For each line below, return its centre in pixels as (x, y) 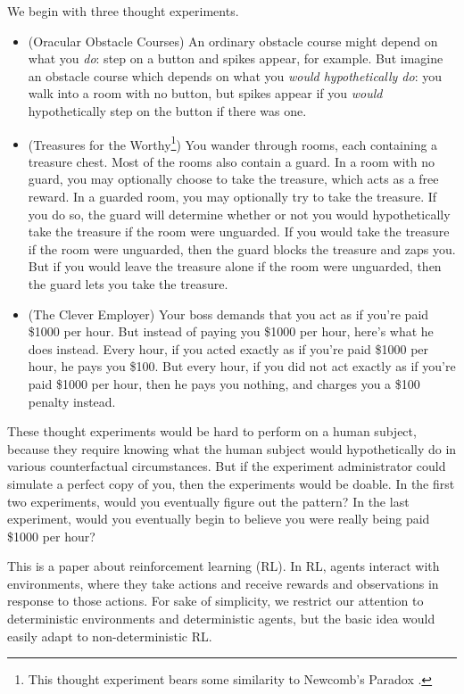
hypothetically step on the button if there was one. (167, 110)
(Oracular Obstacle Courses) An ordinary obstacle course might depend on (233, 41)
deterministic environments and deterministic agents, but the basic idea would (221, 619)
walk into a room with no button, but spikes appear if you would (205, 93)
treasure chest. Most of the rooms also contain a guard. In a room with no (231, 161)
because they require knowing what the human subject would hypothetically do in (232, 448)
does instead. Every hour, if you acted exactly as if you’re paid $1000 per (228, 348)
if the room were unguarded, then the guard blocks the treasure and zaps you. (242, 248)
